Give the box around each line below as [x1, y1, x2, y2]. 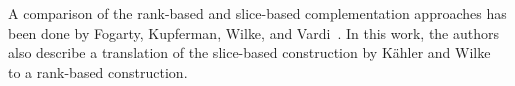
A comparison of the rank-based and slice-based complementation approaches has [8, 3, 507, 23]
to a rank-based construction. [8, 61, 188, 82]
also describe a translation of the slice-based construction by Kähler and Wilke [8, 42, 491, 63]
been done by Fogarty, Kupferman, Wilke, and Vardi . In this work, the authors [8, 22, 500, 43]
